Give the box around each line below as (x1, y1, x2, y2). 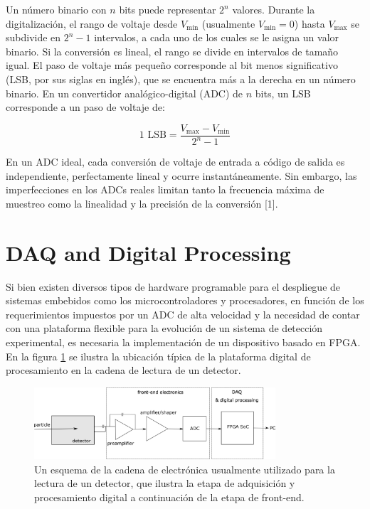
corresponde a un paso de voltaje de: (6, 100, 165, 114)
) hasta (294, 16, 325, 31)
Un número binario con (6, 2, 107, 16)
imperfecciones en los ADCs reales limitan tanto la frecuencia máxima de (6, 182, 324, 197)
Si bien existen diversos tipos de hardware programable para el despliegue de (6, 279, 341, 294)
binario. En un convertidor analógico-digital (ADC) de (6, 85, 243, 100)
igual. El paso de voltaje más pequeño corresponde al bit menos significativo (6, 58, 338, 73)
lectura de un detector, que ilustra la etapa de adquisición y (34, 476, 295, 491)
